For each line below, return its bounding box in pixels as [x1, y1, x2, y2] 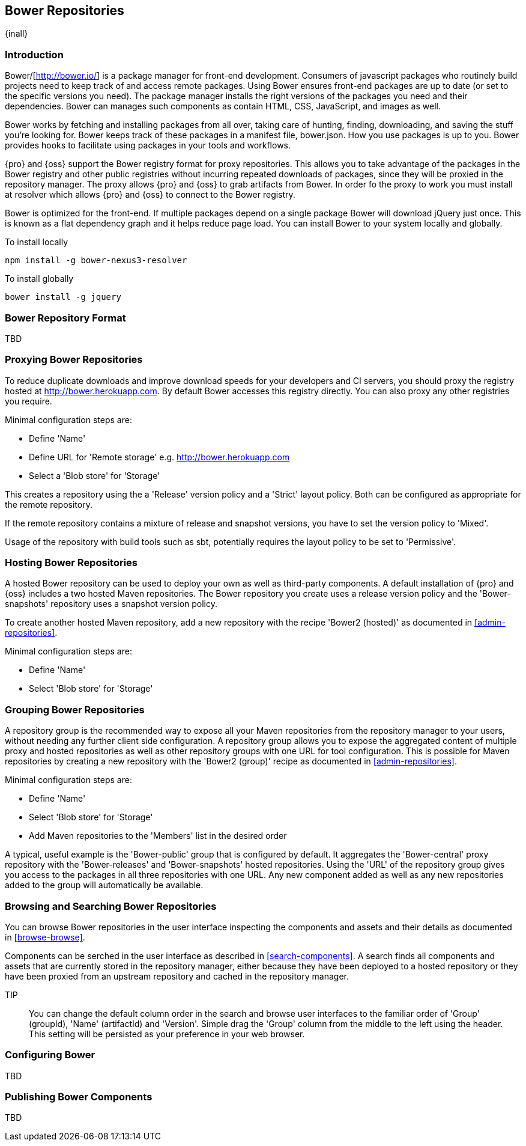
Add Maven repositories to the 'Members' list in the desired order [29, 831, 287, 841]
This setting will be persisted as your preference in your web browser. [29, 1028, 305, 1039]
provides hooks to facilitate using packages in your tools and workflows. [5, 140, 291, 151]
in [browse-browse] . [5, 931, 85, 942]
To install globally [5, 273, 74, 284]
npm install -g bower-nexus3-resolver [5, 255, 187, 266]
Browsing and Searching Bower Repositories [5, 900, 217, 912]
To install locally [5, 237, 68, 248]
